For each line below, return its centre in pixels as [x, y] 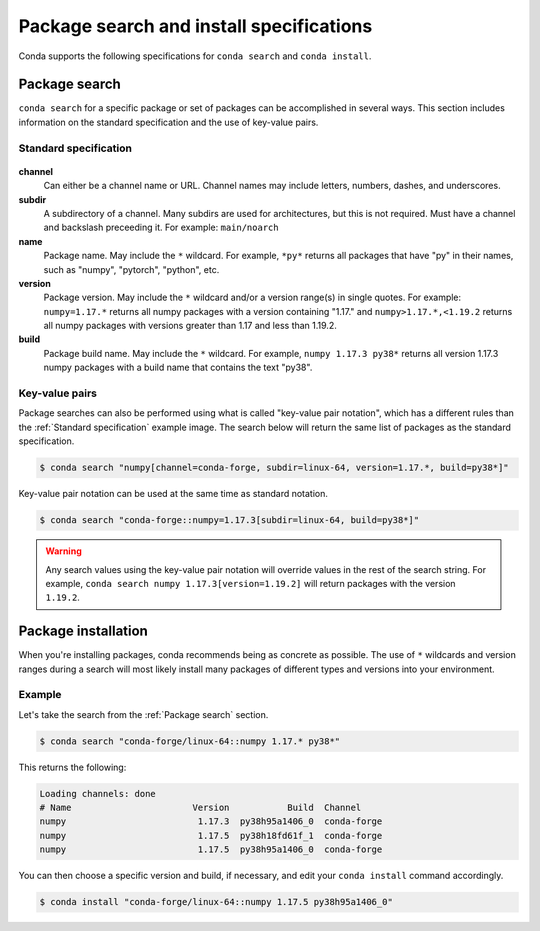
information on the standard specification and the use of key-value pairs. [168, 122]
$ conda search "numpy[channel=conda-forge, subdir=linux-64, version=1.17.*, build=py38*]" [274, 468]
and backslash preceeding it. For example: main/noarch [161, 227]
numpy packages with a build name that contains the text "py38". [178, 367]
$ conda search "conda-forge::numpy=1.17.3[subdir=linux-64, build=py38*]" [229, 520]
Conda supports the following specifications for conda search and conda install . [195, 56]
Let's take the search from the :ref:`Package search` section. [143, 714]
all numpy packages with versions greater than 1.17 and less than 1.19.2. [190, 326]
